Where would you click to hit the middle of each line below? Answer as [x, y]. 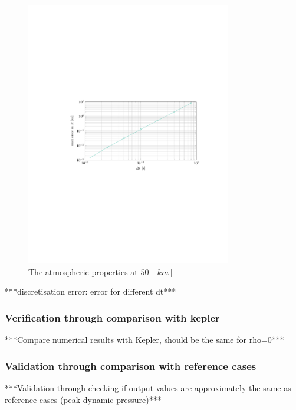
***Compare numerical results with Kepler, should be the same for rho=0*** [144, 340]
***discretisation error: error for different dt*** [91, 291]
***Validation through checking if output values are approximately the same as [148, 387]
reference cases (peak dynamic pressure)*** [83, 399]
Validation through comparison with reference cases [131, 366]
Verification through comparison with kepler [112, 317]
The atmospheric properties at [83, 271]
